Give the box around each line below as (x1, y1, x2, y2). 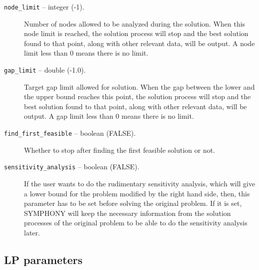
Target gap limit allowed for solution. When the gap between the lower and (24, 81, 255, 92)
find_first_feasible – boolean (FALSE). (4, 128, 136, 138)
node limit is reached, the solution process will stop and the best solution (24, 28, 248, 39)
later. (24, 227, 40, 237)
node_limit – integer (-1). (4, 2, 84, 12)
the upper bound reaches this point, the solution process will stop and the (24, 91, 251, 102)
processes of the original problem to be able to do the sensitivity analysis (24, 217, 247, 228)
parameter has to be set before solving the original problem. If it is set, (24, 198, 242, 208)
